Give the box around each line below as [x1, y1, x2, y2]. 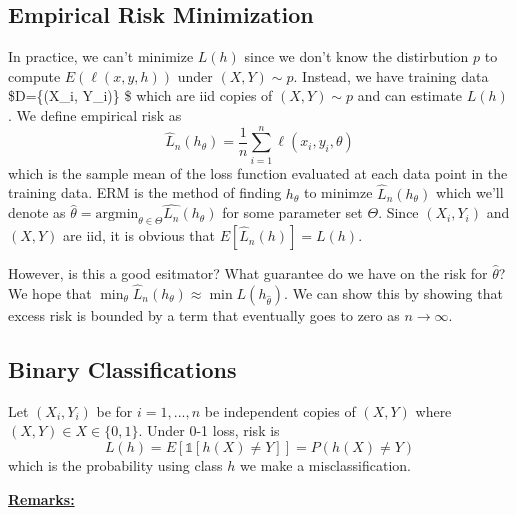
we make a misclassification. [240, 454, 411, 475]
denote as [8, 202, 66, 223]
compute [8, 65, 61, 86]
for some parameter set [222, 202, 363, 223]
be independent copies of [204, 400, 356, 421]
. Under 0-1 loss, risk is [138, 420, 280, 441]
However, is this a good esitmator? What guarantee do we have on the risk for [8, 263, 488, 284]
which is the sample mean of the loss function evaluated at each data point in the [8, 162, 508, 183]
